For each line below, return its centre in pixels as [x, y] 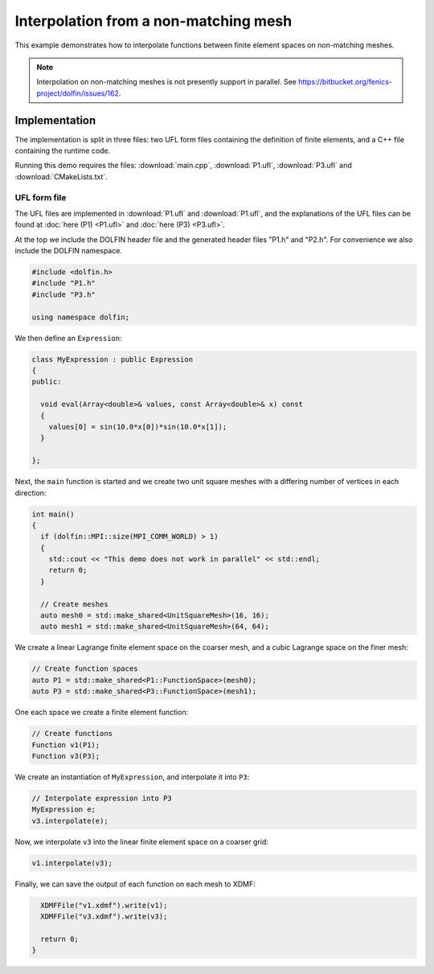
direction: [31, 493]
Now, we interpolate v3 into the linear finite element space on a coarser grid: [142, 841]
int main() [53, 514]
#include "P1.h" [64, 283]
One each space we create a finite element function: [102, 713]
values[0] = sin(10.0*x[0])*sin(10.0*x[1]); [138, 427]
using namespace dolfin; [81, 317]
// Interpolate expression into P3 [102, 798]
